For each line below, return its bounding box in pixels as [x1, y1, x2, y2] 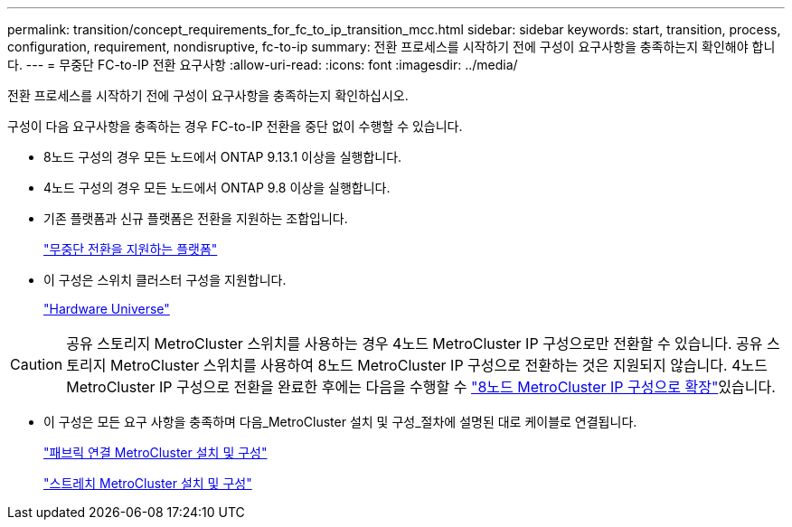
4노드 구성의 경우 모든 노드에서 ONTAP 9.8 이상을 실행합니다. [43, 180, 391, 195]
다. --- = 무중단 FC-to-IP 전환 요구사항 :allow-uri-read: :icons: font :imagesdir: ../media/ [7, 57, 518, 72]
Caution [10, 355, 63, 373]
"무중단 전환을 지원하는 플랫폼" [43, 241, 218, 257]
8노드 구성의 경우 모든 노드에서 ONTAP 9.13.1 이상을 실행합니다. [43, 149, 402, 165]
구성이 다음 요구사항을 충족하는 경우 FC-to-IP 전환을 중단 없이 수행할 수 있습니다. [7, 118, 463, 134]
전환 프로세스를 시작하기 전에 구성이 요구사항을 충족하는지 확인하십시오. [7, 88, 409, 103]
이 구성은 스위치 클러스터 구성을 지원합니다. [43, 272, 287, 287]
